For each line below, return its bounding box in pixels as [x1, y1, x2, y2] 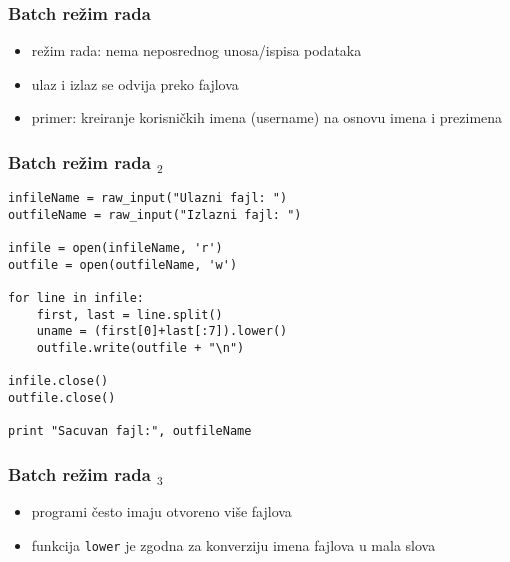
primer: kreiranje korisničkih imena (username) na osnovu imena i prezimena [31, 107, 503, 128]
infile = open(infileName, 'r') [8, 241, 223, 256]
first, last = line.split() [36, 307, 223, 322]
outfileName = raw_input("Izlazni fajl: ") [8, 207, 302, 222]
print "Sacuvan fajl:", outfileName [8, 424, 252, 439]
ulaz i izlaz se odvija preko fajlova [31, 73, 239, 94]
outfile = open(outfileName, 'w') [8, 257, 238, 272]
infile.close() [8, 374, 109, 389]
